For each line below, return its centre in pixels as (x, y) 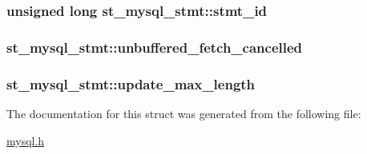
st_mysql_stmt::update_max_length (131, 83)
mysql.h (26, 140)
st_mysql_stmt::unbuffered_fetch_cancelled (155, 47)
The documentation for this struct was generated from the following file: (184, 113)
